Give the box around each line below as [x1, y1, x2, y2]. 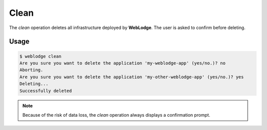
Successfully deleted [19, 88, 72, 94]
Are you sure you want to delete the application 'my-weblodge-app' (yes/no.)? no [19, 60, 226, 66]
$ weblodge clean [19, 53, 62, 59]
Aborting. [19, 67, 44, 73]
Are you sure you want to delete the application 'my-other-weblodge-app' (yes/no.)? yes [19, 74, 244, 80]
